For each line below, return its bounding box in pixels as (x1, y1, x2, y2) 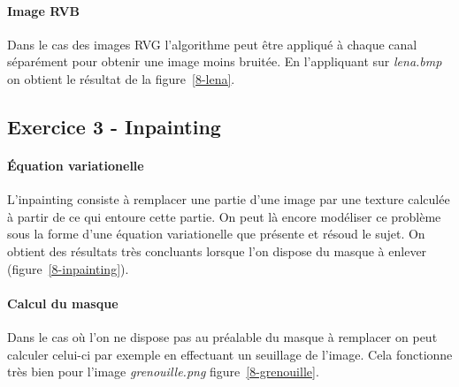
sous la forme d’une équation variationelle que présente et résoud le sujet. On (7, 224, 425, 243)
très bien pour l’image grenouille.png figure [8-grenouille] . (7, 362, 319, 381)
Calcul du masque (7, 293, 119, 312)
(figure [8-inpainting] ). (7, 259, 129, 277)
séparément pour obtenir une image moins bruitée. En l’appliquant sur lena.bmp (7, 52, 442, 71)
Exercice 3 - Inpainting (7, 112, 221, 140)
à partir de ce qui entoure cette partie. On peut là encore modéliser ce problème (7, 207, 441, 225)
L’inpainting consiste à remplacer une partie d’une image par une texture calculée (7, 190, 450, 209)
